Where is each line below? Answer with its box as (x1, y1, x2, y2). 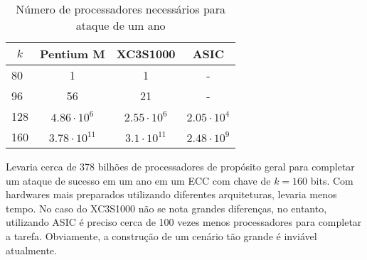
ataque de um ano (75, 17, 166, 33)
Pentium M (40, 45, 105, 62)
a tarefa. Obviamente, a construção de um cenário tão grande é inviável (6, 228, 317, 243)
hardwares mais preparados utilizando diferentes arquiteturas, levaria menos (6, 187, 337, 202)
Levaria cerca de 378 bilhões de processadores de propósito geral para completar (6, 159, 355, 173)
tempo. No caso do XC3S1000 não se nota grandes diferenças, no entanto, (6, 200, 327, 215)
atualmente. (6, 242, 57, 257)
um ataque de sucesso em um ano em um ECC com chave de (6, 173, 271, 188)
